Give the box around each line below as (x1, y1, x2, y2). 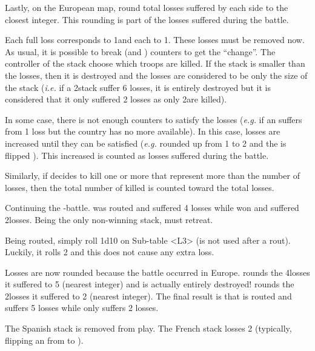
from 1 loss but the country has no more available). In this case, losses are (5, 125, 280, 138)
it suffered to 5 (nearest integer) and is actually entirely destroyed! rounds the (5, 278, 294, 290)
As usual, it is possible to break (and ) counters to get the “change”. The (5, 45, 276, 58)
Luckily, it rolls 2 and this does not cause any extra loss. (5, 246, 214, 258)
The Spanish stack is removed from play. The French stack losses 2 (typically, (5, 322, 292, 335)
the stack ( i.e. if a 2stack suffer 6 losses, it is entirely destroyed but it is (5, 81, 271, 93)
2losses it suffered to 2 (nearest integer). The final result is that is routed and (5, 289, 292, 302)
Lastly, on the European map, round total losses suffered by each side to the (5, 1, 288, 13)
